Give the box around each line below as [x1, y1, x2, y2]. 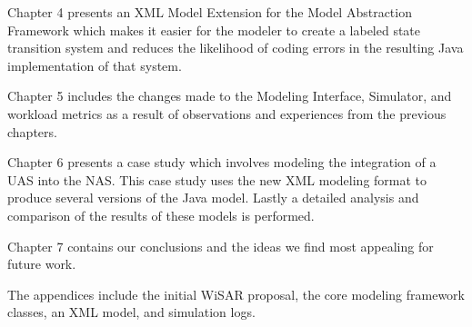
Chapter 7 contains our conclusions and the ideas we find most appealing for [7, 236, 434, 255]
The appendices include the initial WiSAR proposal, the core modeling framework [7, 284, 465, 303]
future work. [7, 254, 76, 273]
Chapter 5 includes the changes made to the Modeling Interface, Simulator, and [7, 86, 452, 105]
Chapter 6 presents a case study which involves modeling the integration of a [7, 153, 437, 172]
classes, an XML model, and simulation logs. [7, 302, 256, 322]
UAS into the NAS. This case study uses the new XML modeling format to [7, 170, 427, 189]
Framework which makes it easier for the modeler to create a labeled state [7, 20, 421, 39]
